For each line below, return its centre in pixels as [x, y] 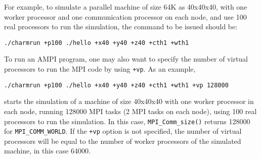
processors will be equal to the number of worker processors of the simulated [123, 141]
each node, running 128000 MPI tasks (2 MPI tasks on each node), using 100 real [130, 111]
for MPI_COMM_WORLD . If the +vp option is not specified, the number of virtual [123, 131]
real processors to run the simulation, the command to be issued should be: [121, 26]
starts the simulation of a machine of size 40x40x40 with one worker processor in [129, 101]
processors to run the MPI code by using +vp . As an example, [100, 69]
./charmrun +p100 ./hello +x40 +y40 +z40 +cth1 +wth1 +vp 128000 [116, 85]
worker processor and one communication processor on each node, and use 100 [125, 16]
